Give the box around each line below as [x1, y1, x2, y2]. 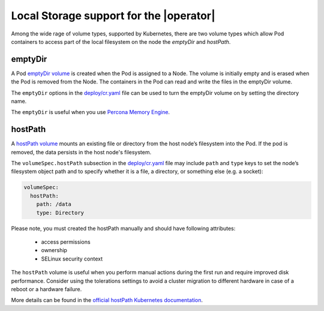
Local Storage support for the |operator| [11, 9, 215, 22]
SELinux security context [41, 255, 103, 262]
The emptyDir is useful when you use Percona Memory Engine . [11, 109, 170, 116]
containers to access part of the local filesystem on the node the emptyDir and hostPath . [11, 38, 231, 45]
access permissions [41, 238, 91, 246]
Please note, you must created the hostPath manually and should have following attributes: [11, 225, 236, 232]
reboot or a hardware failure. [11, 285, 82, 292]
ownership [41, 247, 67, 254]
